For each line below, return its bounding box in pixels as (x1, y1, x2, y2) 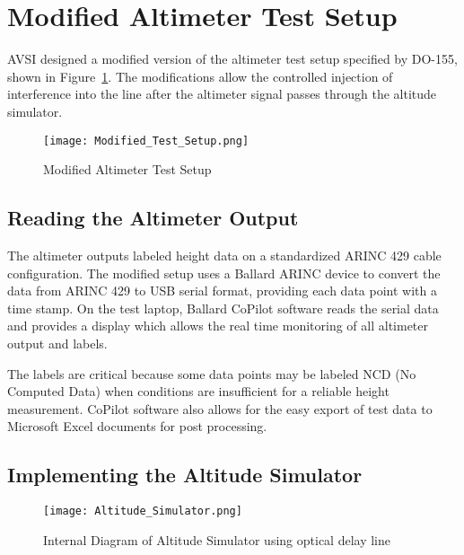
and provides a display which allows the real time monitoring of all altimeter (7, 316, 428, 335)
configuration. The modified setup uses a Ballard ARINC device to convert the (7, 263, 441, 282)
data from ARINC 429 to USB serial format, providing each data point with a (7, 281, 437, 300)
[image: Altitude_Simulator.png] (43, 505, 242, 518)
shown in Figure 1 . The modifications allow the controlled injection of (7, 66, 393, 85)
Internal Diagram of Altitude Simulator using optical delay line (43, 530, 390, 549)
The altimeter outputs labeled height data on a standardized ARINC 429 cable (7, 245, 442, 264)
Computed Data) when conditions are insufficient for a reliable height (7, 382, 390, 401)
